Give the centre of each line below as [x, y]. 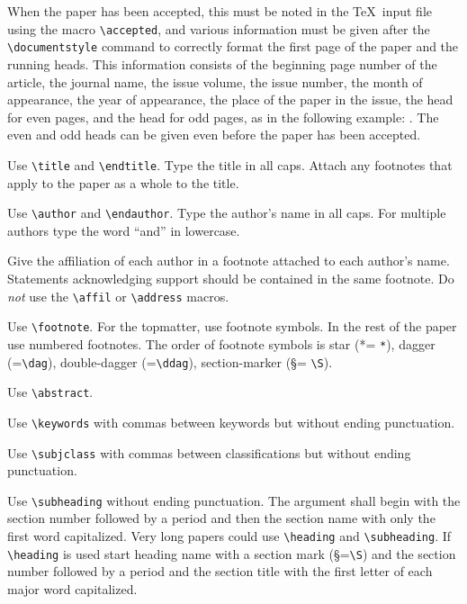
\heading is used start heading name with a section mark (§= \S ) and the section [232, 553]
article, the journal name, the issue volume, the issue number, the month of [215, 81]
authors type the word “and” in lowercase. [124, 230]
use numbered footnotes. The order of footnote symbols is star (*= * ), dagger [221, 343]
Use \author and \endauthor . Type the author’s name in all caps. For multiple [227, 213]
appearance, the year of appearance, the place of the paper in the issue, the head [230, 99]
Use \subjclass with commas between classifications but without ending [209, 452]
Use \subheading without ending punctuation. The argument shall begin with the [234, 500]
